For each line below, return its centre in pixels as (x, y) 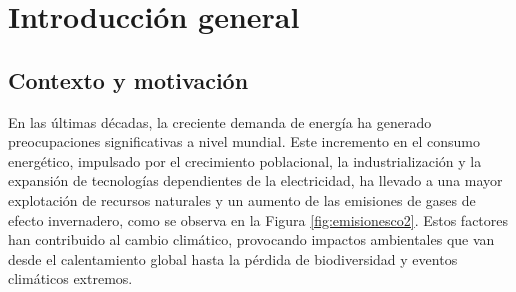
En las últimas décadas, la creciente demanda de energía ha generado (220, 121)
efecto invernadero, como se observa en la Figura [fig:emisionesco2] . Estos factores (258, 219)
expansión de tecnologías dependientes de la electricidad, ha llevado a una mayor (255, 180)
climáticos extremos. (70, 278)
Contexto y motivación (128, 79)
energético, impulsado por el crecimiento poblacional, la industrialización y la (245, 160)
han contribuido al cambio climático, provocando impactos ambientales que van (251, 239)
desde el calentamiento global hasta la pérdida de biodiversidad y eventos (233, 258)
